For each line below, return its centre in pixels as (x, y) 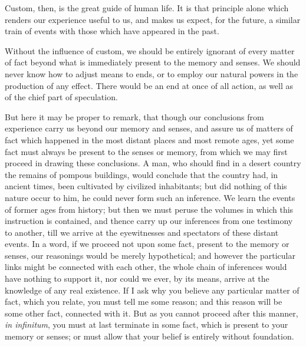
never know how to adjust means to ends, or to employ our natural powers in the (152, 73)
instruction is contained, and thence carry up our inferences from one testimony (149, 221)
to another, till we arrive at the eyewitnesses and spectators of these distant (142, 232)
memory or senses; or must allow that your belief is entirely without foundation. (149, 336)
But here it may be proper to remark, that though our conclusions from (134, 116)
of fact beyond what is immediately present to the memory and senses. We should (153, 62)
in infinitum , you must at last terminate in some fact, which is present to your (147, 324)
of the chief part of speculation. (61, 97)
